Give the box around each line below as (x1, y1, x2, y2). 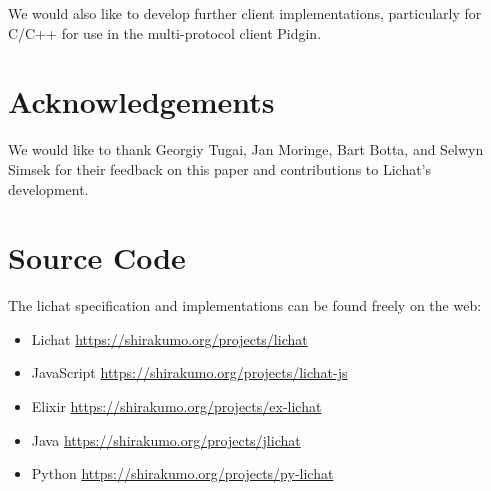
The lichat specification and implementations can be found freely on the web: (8, 295, 482, 316)
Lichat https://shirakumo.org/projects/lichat (31, 328, 308, 349)
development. (8, 178, 89, 199)
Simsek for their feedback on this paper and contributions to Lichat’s (8, 158, 432, 179)
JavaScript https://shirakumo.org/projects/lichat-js (31, 362, 348, 383)
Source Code (8, 237, 186, 278)
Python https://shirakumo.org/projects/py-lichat (31, 463, 334, 484)
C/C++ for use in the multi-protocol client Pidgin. (8, 22, 322, 43)
